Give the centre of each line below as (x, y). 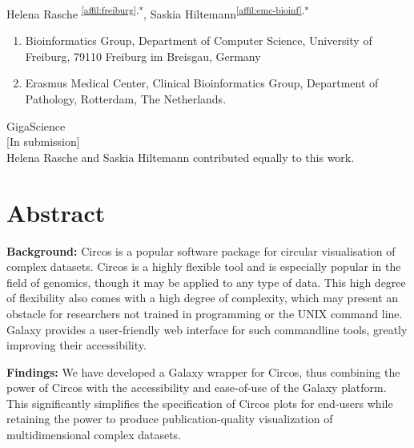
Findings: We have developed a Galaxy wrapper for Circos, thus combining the (203, 371)
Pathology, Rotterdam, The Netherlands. (126, 99)
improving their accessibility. (76, 345)
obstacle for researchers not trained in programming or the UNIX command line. (205, 313)
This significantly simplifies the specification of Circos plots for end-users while (200, 403)
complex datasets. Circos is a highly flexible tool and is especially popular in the (204, 266)
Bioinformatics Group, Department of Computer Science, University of (199, 40)
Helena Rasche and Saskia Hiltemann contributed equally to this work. (181, 157)
